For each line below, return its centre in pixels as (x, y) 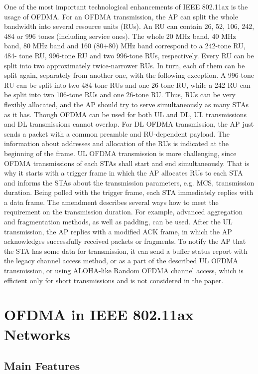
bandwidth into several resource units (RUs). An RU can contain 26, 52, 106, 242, (129, 26)
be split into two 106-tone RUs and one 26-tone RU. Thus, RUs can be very (120, 94)
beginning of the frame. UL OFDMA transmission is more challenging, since (120, 153)
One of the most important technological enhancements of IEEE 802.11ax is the (126, 6)
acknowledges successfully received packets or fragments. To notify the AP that (125, 241)
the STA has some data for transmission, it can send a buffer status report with (126, 251)
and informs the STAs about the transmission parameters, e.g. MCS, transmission (129, 182)
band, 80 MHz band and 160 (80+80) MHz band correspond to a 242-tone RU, (125, 46)
